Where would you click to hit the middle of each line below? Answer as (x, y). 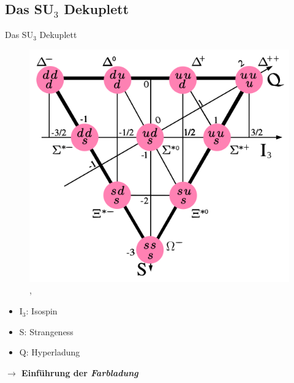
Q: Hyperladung (50, 352)
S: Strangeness (46, 331)
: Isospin (42, 311)
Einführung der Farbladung (80, 372)
